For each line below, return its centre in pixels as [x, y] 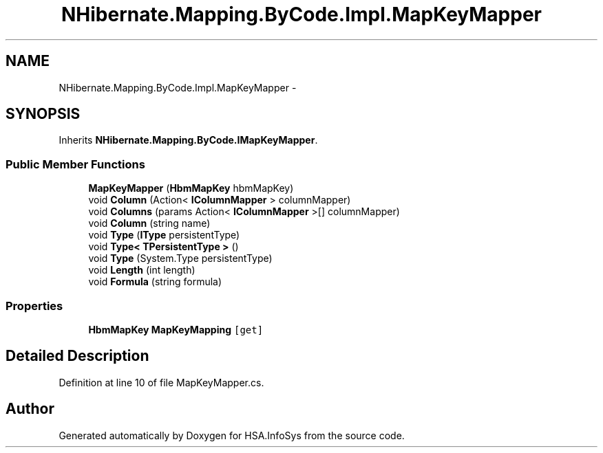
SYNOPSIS [43, 114]
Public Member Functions [75, 164]
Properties [34, 306]
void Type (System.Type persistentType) [180, 258]
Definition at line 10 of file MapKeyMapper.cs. [161, 382]
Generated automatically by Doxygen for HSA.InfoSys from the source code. [232, 435]
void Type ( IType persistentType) [164, 235]
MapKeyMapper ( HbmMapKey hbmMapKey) [191, 188]
